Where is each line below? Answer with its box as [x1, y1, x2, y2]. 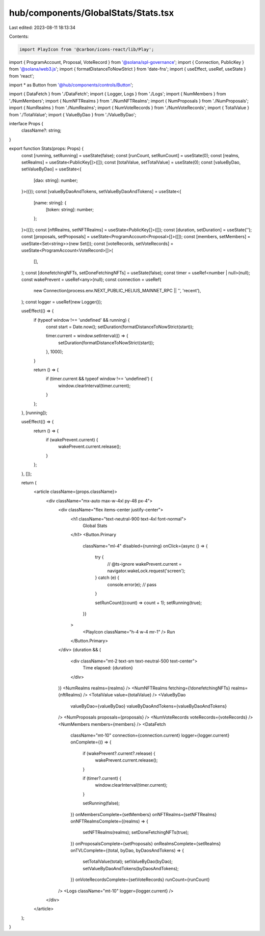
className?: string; [21, 128, 61, 134]
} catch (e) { [95, 575, 120, 580]
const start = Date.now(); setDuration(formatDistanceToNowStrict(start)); [46, 324, 194, 330]
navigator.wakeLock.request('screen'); [107, 568, 185, 574]
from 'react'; [9, 73, 34, 79]
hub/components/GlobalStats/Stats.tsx [9, 7, 174, 18]
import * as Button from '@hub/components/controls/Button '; [9, 82, 133, 88]
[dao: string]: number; [33, 177, 78, 183]
